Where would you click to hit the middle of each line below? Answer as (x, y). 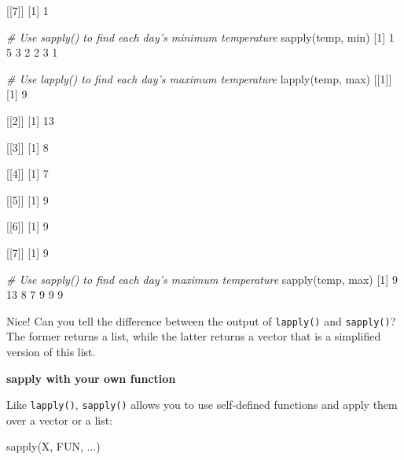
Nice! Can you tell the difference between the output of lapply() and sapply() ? (201, 320)
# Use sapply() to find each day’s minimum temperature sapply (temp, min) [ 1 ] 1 (200, 37)
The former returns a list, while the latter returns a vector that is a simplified (194, 336)
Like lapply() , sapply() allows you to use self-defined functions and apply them (202, 405)
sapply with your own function (91, 378)
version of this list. (51, 351)
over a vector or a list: (60, 420)
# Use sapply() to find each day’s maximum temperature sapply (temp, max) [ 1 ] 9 (202, 279)
